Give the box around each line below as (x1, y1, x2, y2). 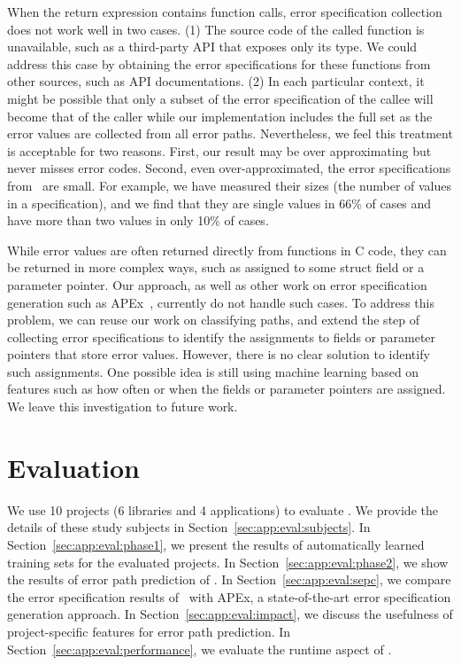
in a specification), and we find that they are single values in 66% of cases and (7, 193, 432, 212)
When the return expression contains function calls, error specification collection (7, 3, 442, 20)
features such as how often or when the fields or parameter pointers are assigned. (7, 379, 446, 398)
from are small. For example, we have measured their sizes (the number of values (7, 176, 452, 194)
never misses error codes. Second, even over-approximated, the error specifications (7, 159, 451, 177)
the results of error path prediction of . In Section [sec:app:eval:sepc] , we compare (7, 570, 451, 589)
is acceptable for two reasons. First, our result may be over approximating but (7, 141, 432, 160)
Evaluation (7, 449, 140, 485)
